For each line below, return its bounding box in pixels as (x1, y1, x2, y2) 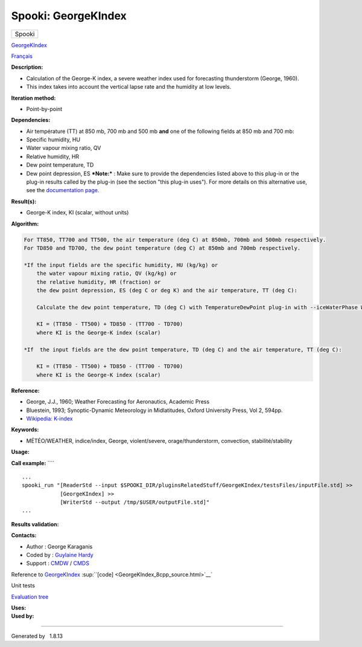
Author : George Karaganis (26, 542, 93, 550)
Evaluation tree (11, 593, 49, 600)
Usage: (11, 448, 30, 455)
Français (11, 52, 33, 60)
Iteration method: (11, 94, 56, 101)
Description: (11, 63, 43, 71)
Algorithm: (11, 220, 39, 227)
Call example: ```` (11, 459, 55, 466)
